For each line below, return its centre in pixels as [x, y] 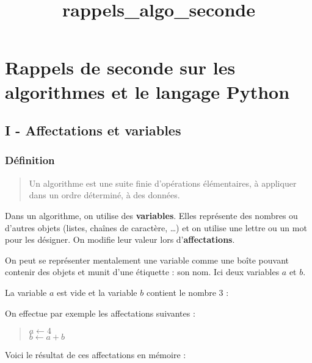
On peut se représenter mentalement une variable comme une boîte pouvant [147, 260]
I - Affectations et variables [93, 130]
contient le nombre [181, 292]
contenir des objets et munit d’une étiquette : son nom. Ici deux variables [142, 272]
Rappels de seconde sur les [120, 67]
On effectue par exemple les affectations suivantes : [100, 313]
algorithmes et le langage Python [147, 91]
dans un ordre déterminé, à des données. [104, 195]
